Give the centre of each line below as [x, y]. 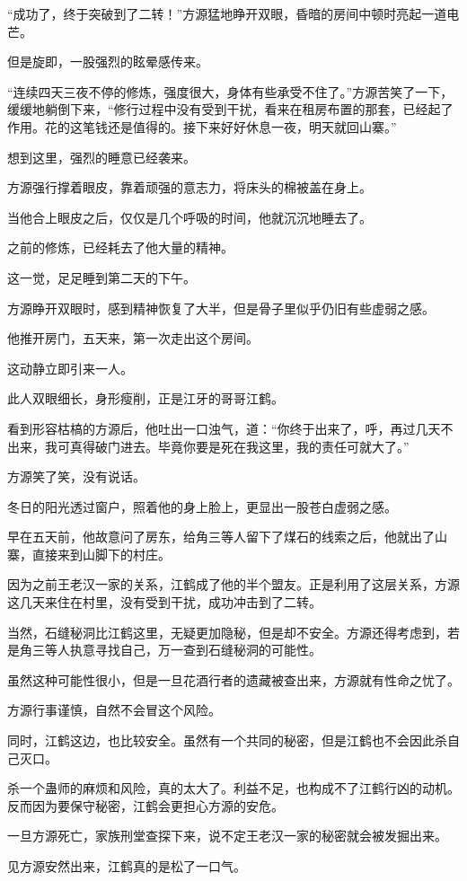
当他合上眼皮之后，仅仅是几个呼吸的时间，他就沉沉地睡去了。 [189, 217]
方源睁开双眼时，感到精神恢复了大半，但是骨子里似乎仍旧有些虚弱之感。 [221, 308]
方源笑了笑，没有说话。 [76, 476]
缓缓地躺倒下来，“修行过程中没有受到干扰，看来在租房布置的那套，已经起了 [230, 109]
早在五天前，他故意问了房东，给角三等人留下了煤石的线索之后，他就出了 [221, 537]
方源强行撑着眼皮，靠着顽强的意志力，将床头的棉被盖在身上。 [189, 187]
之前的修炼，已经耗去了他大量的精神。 [120, 247]
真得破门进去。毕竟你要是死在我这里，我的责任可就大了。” [239, 446]
